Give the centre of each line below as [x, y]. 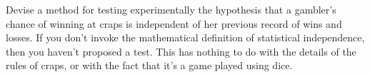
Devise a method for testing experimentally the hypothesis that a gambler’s [171, 9]
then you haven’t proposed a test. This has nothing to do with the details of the [181, 51]
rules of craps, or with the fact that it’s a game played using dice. [149, 65]
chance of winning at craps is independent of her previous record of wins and [174, 23]
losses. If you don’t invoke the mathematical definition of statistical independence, [185, 37]
